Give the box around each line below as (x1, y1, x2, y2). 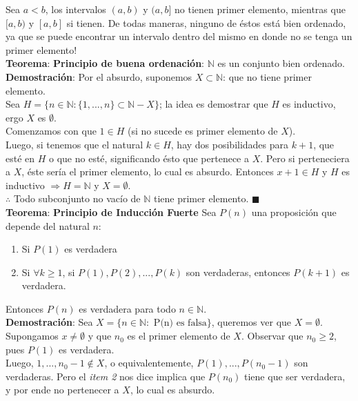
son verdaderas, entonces (186, 264, 290, 279)
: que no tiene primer (223, 69, 312, 84)
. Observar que (241, 329, 304, 343)
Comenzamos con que (6, 124, 97, 138)
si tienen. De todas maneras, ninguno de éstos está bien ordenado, (66, 15, 346, 30)
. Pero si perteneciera (260, 150, 350, 165)
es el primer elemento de (127, 329, 230, 343)
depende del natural (6, 218, 90, 233)
